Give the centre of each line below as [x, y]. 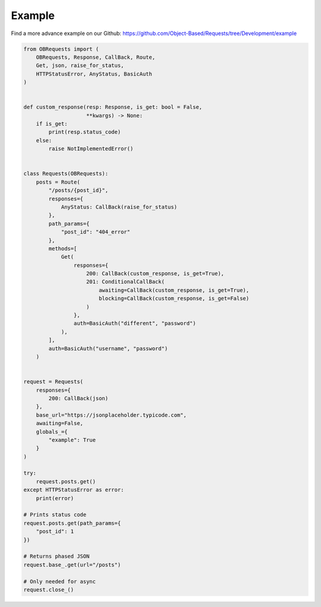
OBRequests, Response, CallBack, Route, [96, 57]
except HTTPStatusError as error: [74, 490]
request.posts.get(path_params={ [72, 523]
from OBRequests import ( [61, 49]
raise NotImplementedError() [91, 149]
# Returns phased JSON [56, 556]
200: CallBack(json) [78, 398]
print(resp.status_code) [85, 132]
